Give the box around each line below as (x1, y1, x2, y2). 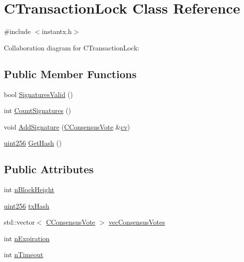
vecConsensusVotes (108, 217, 165, 227)
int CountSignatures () (4, 105, 71, 115)
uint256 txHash (4, 200, 49, 211)
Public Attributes (4, 162, 94, 177)
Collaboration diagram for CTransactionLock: (4, 42, 139, 52)
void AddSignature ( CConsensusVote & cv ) (4, 121, 130, 131)
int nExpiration (4, 233, 50, 243)
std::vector (4, 217, 35, 227)
